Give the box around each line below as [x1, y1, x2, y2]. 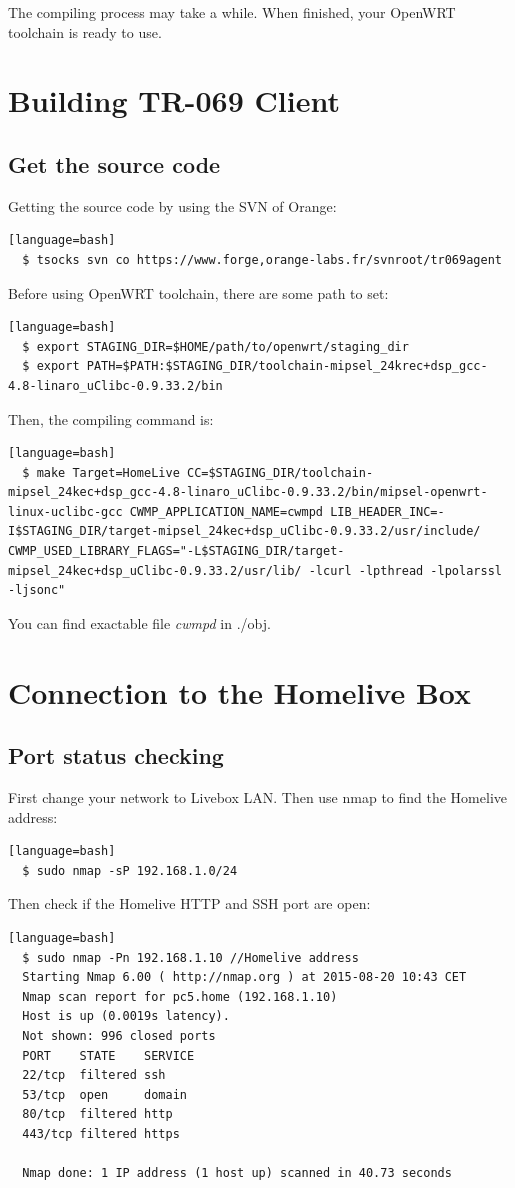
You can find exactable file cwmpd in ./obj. [8, 612, 271, 633]
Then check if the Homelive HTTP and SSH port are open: [8, 893, 371, 914]
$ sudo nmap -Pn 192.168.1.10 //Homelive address [22, 950, 359, 965]
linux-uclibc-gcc [8, 504, 123, 519]
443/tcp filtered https [22, 1126, 180, 1141]
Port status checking [8, 740, 224, 771]
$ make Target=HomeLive [22, 465, 180, 480]
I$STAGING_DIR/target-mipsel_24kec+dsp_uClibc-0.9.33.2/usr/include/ [8, 524, 481, 539]
